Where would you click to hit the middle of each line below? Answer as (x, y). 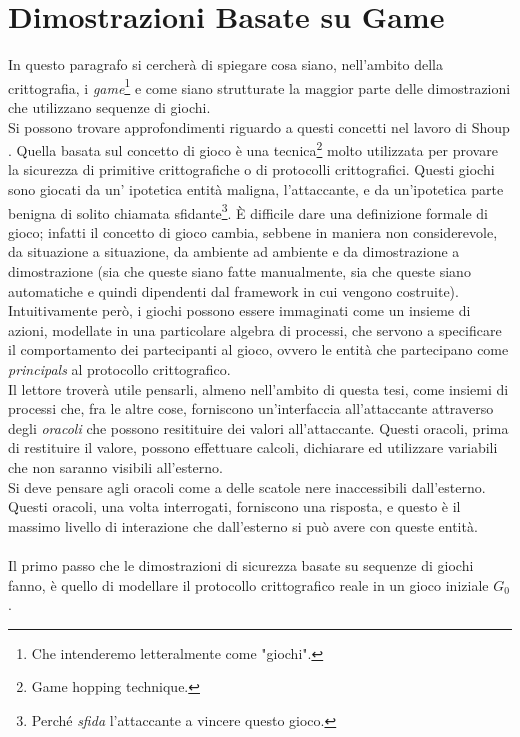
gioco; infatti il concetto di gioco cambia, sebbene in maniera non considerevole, (253, 231)
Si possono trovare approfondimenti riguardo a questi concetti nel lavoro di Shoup (259, 126)
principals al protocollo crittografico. (119, 369)
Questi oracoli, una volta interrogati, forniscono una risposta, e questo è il (234, 506)
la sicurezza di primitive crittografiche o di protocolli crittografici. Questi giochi (251, 169)
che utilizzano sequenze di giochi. (109, 106)
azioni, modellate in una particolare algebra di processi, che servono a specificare (255, 329)
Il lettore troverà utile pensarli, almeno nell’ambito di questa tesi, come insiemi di (258, 388)
